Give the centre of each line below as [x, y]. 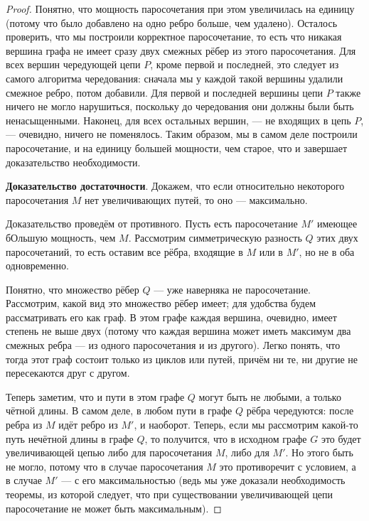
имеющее [337, 224]
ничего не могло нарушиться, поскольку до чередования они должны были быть [180, 106]
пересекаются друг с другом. [68, 373]
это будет [341, 438]
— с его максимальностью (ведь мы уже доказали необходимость [203, 480]
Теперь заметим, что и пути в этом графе [95, 396]
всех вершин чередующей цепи [73, 64]
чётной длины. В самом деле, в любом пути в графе [119, 410]
